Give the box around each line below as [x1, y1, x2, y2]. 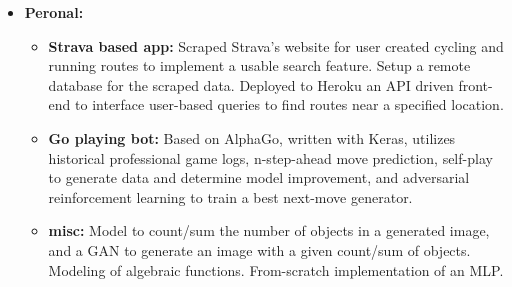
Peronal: [24, 2, 84, 22]
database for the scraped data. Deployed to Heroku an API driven [48, 74, 454, 95]
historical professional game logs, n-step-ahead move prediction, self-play [48, 147, 493, 168]
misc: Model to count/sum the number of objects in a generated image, [48, 220, 490, 241]
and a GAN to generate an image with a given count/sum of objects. [48, 239, 471, 260]
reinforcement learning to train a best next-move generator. [48, 186, 413, 207]
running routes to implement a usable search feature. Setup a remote [48, 55, 471, 76]
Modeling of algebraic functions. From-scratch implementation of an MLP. [48, 259, 504, 280]
